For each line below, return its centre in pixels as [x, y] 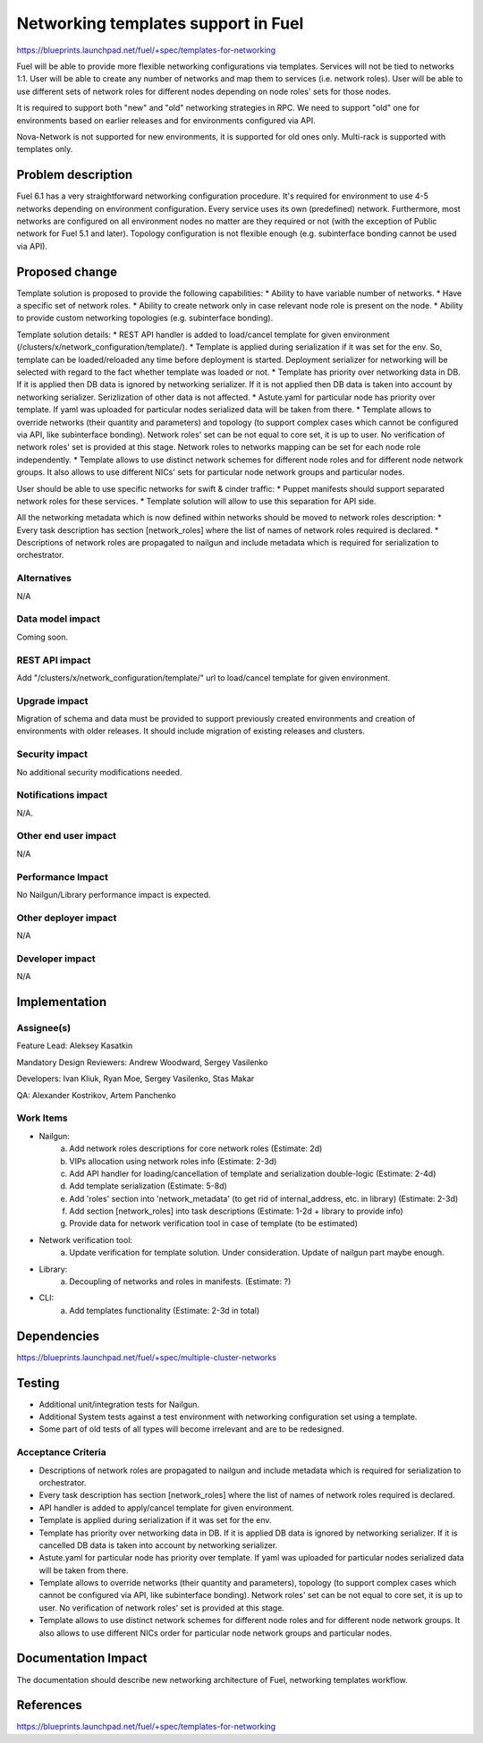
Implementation [62, 1002]
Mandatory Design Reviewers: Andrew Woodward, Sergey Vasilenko [142, 1062]
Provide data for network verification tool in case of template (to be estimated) [213, 1223]
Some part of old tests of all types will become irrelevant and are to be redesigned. [191, 1429]
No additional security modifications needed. [99, 772]
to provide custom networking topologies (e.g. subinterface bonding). [145, 318]
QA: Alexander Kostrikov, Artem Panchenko [96, 1095]
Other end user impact [66, 836]
